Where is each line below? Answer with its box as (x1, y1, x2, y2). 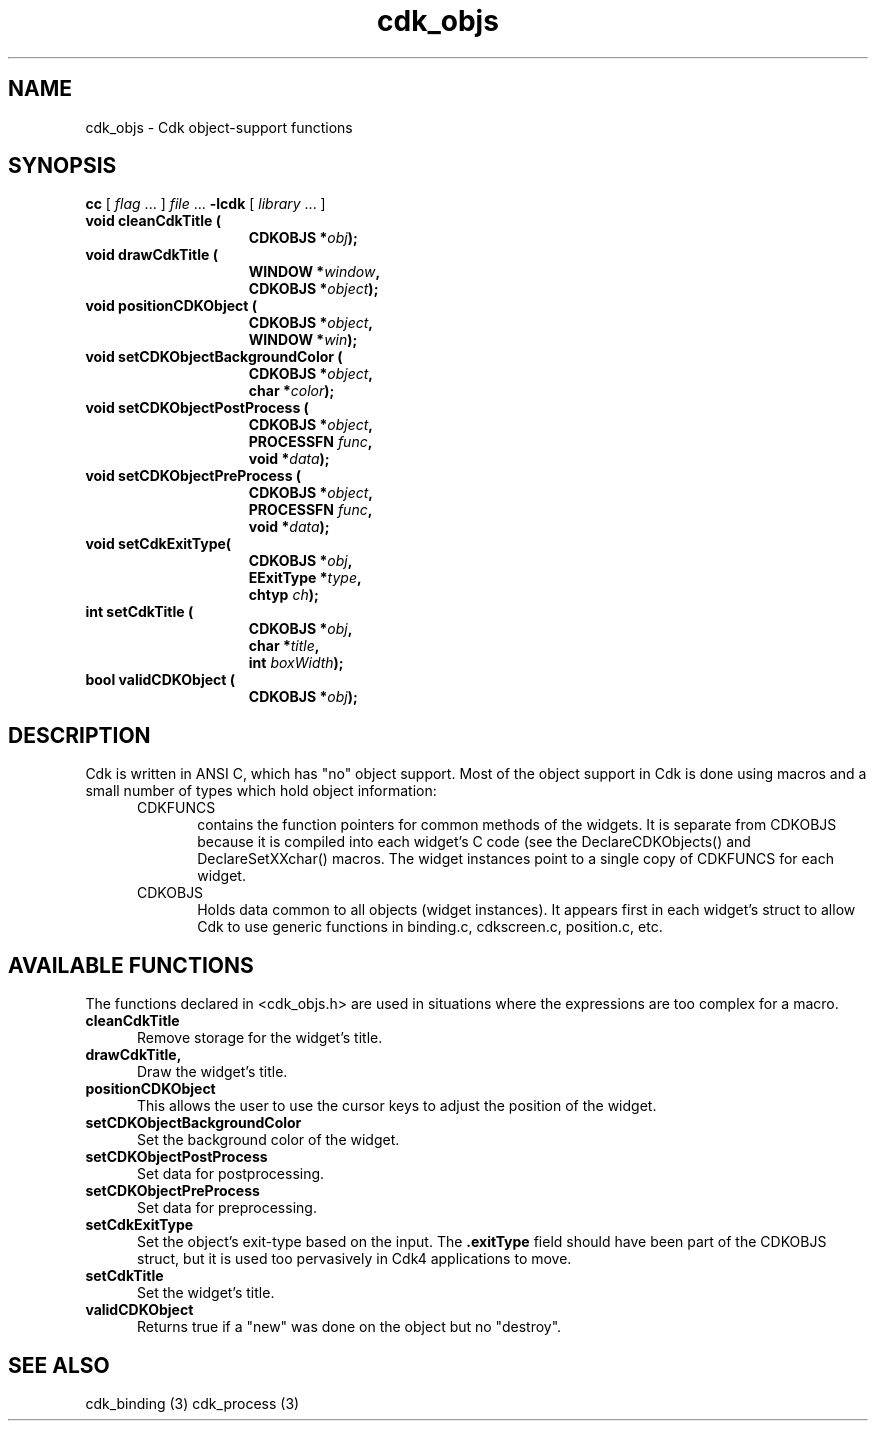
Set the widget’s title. (137, 1284, 275, 1302)
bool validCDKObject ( (85, 671, 235, 689)
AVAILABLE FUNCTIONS (8, 952, 254, 978)
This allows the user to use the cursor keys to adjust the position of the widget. (137, 1097, 657, 1115)
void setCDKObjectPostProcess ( (85, 399, 309, 417)
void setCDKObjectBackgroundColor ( (85, 348, 343, 366)
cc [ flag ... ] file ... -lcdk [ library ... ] (85, 195, 326, 213)
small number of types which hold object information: (85, 782, 437, 800)
